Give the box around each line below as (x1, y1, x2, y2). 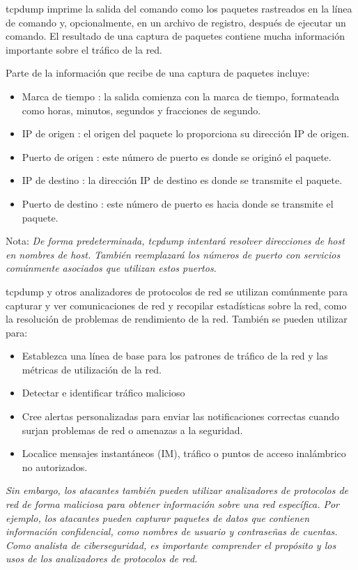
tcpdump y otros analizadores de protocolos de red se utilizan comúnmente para (6, 284, 348, 298)
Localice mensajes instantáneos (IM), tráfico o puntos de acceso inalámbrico (22, 446, 346, 461)
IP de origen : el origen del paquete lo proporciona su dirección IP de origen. (22, 126, 350, 141)
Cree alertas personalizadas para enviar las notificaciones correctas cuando (22, 409, 340, 424)
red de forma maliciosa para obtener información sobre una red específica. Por (6, 497, 339, 511)
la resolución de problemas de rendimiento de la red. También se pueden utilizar (6, 311, 348, 326)
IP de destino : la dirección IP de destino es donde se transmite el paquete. (22, 173, 343, 187)
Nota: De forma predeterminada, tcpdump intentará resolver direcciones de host (6, 233, 345, 248)
